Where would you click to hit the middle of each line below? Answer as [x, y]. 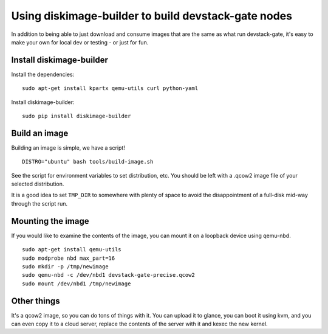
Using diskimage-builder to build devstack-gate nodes [152, 16]
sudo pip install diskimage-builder [77, 116]
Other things [36, 301]
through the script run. [39, 203]
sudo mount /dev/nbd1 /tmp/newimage [77, 284]
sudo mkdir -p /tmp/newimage [65, 266]
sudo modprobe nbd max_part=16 [69, 258]
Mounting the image [50, 221]
